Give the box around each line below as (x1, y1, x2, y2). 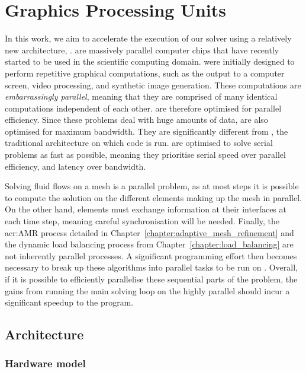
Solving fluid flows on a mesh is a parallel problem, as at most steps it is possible (5, 180, 299, 192)
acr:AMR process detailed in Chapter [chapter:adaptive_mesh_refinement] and (5, 226, 294, 239)
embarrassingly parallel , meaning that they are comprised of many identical (5, 90, 278, 103)
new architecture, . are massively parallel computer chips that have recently (5, 43, 279, 56)
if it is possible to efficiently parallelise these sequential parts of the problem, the (5, 273, 298, 285)
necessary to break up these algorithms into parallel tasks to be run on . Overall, (5, 261, 298, 274)
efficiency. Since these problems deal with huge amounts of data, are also (5, 113, 268, 126)
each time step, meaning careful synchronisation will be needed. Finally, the (5, 215, 280, 227)
